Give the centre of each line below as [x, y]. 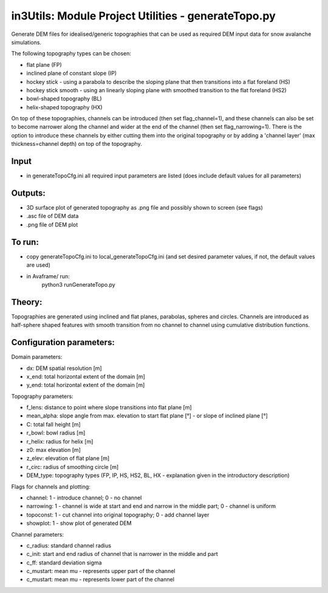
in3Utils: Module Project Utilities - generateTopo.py [143, 16]
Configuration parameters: [63, 342]
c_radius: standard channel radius [69, 545]
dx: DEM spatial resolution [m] [64, 368]
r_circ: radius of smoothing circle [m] [73, 467]
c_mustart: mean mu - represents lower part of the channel [100, 580]
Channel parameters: [37, 534]
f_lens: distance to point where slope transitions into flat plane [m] [109, 408]
